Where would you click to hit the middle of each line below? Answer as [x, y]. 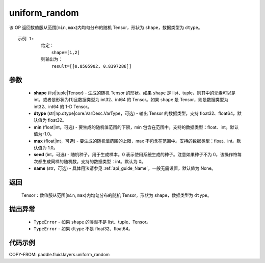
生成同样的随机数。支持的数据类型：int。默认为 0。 [94, 161]
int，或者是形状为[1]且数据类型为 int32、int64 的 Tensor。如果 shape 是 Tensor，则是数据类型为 [131, 100]
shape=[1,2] [66, 52]
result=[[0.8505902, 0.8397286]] [92, 66]
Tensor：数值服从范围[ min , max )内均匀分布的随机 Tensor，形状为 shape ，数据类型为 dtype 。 [117, 195]
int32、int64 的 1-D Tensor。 [63, 106]
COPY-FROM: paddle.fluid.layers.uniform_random [59, 255]
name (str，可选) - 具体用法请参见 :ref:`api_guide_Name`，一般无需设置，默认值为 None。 [125, 168]
